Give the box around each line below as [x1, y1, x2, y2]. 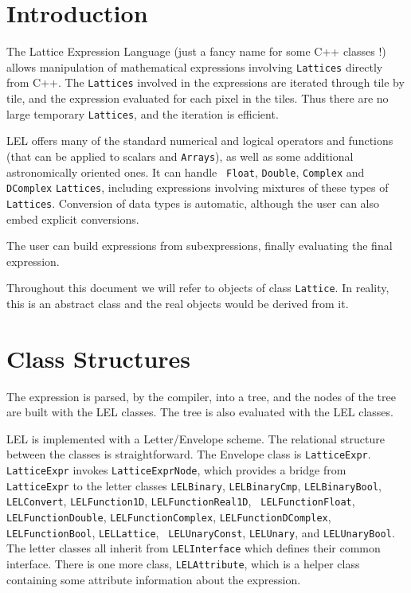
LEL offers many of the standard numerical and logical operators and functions [6, 132, 393, 149]
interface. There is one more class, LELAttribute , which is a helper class [6, 556, 360, 572]
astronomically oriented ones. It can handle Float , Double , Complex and [6, 163, 365, 180]
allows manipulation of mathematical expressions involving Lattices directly [6, 58, 383, 75]
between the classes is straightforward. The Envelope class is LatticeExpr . [6, 446, 371, 462]
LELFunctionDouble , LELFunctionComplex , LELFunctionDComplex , [6, 509, 331, 525]
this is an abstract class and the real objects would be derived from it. [6, 295, 349, 311]
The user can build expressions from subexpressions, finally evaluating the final [6, 237, 393, 254]
